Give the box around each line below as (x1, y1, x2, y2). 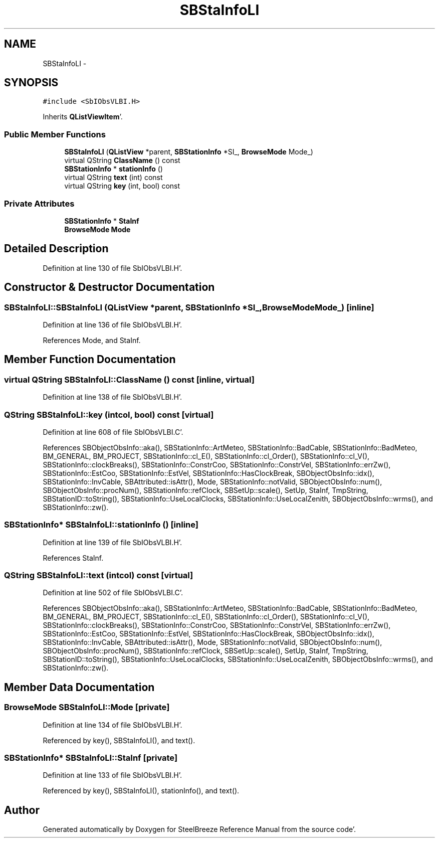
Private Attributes (4, 198, 75, 209)
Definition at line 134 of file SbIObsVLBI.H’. (43, 720, 182, 729)
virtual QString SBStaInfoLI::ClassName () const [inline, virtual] (4, 374, 255, 385)
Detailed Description (4, 242, 109, 255)
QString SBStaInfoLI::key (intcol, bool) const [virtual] (4, 409, 214, 420)
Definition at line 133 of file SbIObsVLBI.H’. (43, 771, 182, 780)
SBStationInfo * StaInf (64, 216, 139, 225)
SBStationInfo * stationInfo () (64, 164, 163, 174)
